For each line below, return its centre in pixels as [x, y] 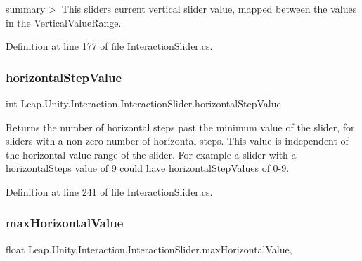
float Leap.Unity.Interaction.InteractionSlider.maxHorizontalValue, [149, 249]
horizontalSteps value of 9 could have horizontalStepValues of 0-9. [148, 168]
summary [26, 8]
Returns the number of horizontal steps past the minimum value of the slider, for [180, 127]
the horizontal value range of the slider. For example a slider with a [151, 154]
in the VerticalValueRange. [64, 22]
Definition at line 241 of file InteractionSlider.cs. [109, 191]
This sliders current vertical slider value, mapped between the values [209, 8]
